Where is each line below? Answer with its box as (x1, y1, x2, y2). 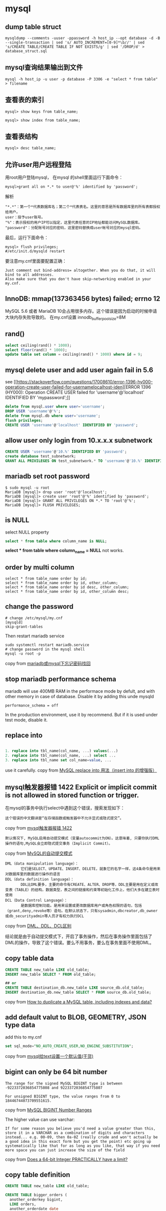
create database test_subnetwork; (5, 454, 77, 459)
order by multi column (5, 563, 75, 571)
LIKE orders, (9, 1202, 37, 1207)
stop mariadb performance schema (5, 675, 117, 683)
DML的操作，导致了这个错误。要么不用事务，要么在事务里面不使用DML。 (5, 939, 154, 945)
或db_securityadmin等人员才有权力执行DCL (5, 914, 84, 919)
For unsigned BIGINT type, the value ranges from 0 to (5, 1094, 121, 1099)
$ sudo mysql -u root (5, 485, 50, 490)
